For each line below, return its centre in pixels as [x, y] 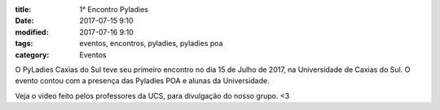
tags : [24, 44]
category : [32, 55]
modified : [32, 32]
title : [23, 9]
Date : [24, 21]
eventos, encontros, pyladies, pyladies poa [151, 44]
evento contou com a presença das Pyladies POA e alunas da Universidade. [142, 81]
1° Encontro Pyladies [114, 9]
